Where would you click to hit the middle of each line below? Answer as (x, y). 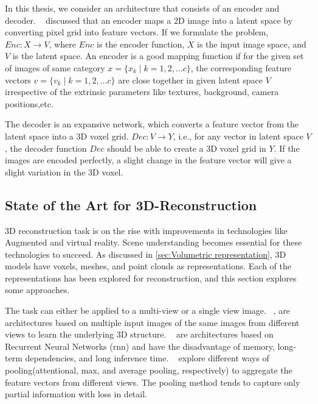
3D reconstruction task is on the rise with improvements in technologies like (146, 230)
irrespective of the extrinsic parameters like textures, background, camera (142, 92)
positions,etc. (29, 103)
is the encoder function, (141, 44)
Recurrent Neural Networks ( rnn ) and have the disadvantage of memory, (140, 346)
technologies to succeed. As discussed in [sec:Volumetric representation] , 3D (146, 254)
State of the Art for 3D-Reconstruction (131, 204)
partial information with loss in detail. (76, 394)
